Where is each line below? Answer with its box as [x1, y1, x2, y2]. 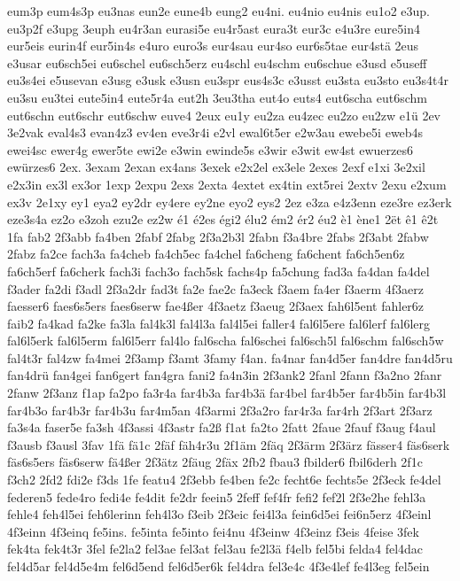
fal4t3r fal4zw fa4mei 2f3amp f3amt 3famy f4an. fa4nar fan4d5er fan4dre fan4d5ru [7, 348, 453, 367]
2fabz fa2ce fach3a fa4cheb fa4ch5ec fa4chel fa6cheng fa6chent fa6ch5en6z [7, 244, 405, 263]
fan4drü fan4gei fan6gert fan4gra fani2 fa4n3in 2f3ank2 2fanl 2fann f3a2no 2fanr [7, 366, 442, 384]
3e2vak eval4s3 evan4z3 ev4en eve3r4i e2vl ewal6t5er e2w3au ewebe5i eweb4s [7, 123, 424, 142]
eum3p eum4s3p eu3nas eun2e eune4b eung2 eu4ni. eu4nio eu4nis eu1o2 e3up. [7, 2, 431, 19]
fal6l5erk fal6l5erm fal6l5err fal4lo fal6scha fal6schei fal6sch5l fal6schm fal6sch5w [7, 331, 444, 350]
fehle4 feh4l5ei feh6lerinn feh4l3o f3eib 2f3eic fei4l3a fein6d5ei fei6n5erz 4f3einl [7, 505, 432, 523]
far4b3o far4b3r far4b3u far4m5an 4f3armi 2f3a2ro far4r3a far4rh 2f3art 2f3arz [7, 400, 433, 419]
